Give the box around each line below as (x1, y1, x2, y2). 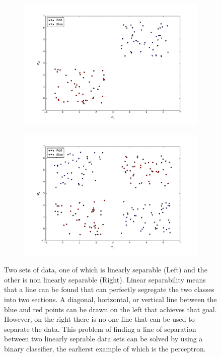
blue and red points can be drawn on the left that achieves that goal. (4, 304, 217, 314)
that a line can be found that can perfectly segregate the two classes (4, 284, 214, 295)
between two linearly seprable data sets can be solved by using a (4, 333, 203, 344)
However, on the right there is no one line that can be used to (4, 314, 195, 324)
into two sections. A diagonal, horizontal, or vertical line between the (4, 294, 217, 305)
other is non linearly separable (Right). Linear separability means (4, 274, 206, 284)
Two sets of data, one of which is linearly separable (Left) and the (4, 264, 207, 275)
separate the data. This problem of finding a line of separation (4, 323, 196, 334)
